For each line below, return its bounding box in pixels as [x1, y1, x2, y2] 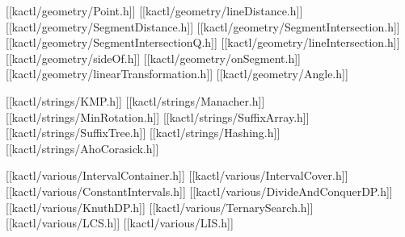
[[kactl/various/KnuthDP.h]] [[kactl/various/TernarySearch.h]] [6, 198, 314, 215]
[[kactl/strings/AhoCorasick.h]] [6, 139, 159, 156]
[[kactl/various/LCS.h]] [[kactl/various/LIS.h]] [6, 214, 234, 231]
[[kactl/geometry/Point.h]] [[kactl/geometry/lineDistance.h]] [6, 2, 303, 19]
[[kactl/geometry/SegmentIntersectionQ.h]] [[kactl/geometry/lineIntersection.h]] [6, 34, 400, 51]
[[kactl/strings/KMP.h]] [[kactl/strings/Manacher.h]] [6, 92, 265, 109]
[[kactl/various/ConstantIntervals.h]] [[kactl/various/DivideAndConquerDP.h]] [6, 182, 393, 199]
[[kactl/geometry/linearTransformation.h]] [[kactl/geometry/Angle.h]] [6, 65, 348, 82]
